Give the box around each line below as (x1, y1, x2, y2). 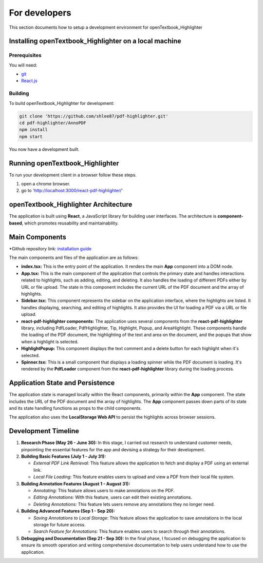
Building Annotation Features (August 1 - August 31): (21, 481, 131, 486)
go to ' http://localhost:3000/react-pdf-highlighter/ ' (21, 188, 123, 194)
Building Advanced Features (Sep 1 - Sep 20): (21, 508, 115, 514)
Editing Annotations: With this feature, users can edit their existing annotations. (33, 494, 192, 500)
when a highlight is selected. (21, 339, 79, 344)
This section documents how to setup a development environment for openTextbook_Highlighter (9, 24, 203, 30)
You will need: (9, 62, 38, 68)
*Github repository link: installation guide (9, 245, 92, 251)
